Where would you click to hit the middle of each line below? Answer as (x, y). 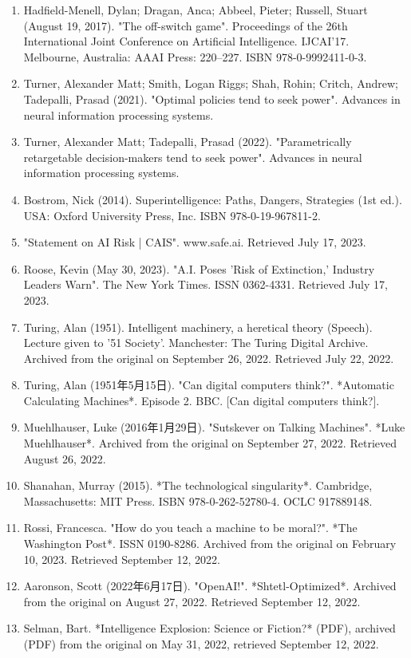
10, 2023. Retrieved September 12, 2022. (122, 559)
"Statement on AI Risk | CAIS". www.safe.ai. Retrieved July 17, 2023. (195, 242)
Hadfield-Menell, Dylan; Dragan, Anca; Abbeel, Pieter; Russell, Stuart (196, 10)
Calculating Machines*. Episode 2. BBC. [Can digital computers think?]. (202, 400)
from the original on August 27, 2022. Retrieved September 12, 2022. (192, 601)
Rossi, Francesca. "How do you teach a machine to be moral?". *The (190, 528)
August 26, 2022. (65, 458)
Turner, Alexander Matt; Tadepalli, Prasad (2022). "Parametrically (188, 142)
